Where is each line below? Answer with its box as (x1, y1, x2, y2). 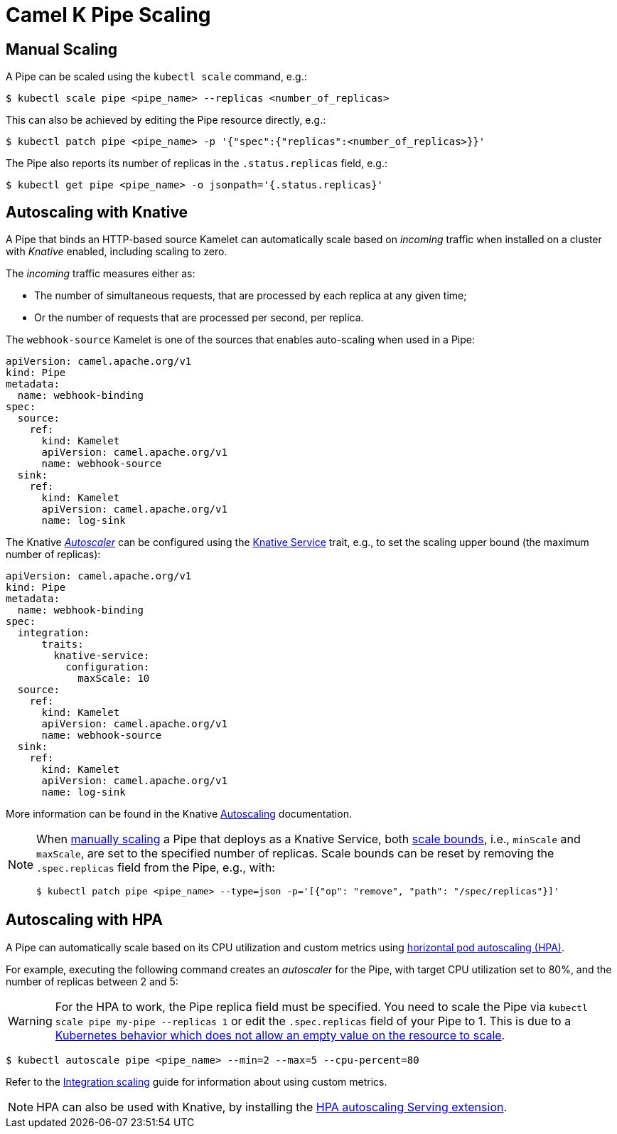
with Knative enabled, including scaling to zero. (6, 245, 227, 258)
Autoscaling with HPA (6, 911, 163, 929)
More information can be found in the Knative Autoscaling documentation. (6, 808, 352, 820)
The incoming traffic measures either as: (6, 267, 195, 280)
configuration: (65, 661, 150, 673)
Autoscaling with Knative (6, 203, 188, 221)
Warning (8, 1013, 53, 1028)
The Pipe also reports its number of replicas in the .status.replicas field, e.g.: (6, 157, 387, 170)
